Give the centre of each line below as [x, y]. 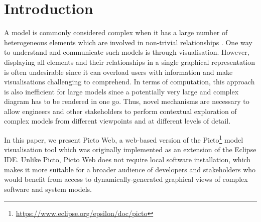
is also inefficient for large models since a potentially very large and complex [121, 91]
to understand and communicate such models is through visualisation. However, [127, 52]
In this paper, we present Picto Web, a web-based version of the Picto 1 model [124, 139]
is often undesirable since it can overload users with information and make [118, 72]
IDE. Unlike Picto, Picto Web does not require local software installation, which [127, 159]
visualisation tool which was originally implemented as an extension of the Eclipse [130, 149]
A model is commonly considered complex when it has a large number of [116, 32]
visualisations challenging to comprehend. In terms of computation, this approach [129, 82]
